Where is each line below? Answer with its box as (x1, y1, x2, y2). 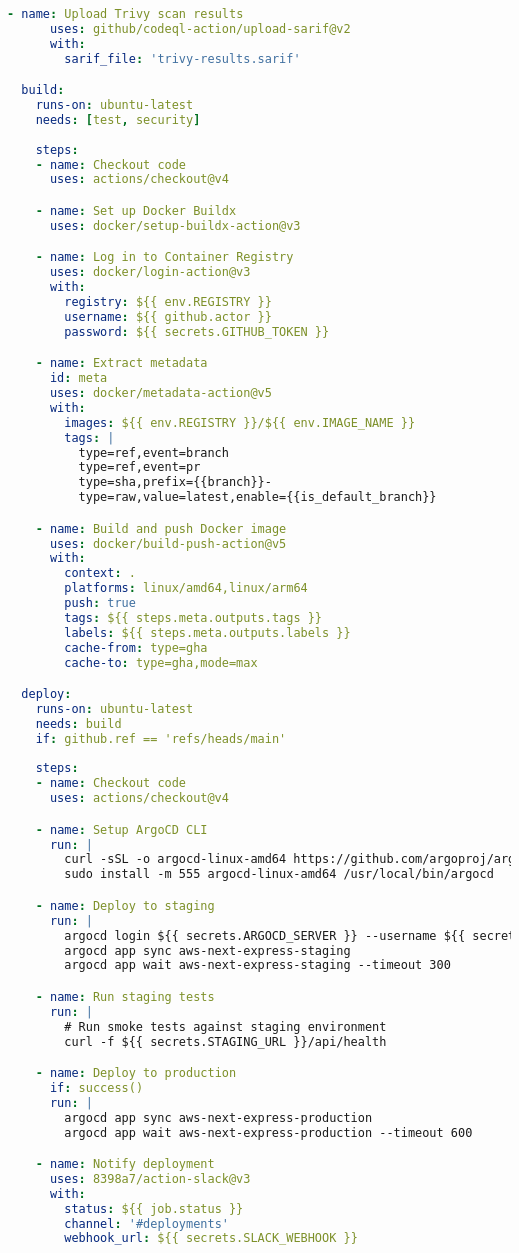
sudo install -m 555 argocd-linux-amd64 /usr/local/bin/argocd (64, 867, 494, 882)
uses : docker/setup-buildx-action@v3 (49, 218, 301, 233)
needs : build (35, 716, 122, 731)
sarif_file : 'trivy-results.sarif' (64, 51, 301, 66)
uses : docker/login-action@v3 (49, 265, 251, 280)
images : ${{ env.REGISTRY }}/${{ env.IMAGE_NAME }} (64, 415, 416, 430)
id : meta (49, 371, 108, 386)
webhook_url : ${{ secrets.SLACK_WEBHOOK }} (64, 1231, 358, 1246)
